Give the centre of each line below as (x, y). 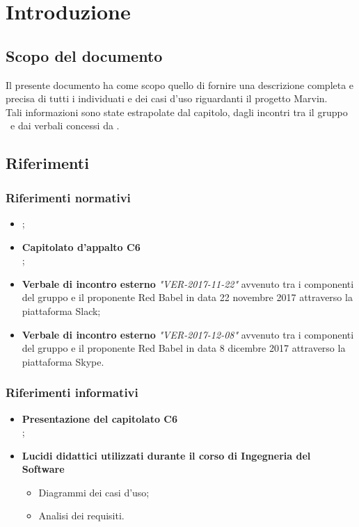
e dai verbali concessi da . (65, 125)
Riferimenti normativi (68, 197)
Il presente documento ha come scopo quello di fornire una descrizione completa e (180, 84)
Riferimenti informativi (72, 392)
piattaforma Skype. (63, 361)
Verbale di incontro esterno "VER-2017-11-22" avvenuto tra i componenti (188, 283)
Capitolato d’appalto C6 (81, 246)
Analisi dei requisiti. (81, 516)
